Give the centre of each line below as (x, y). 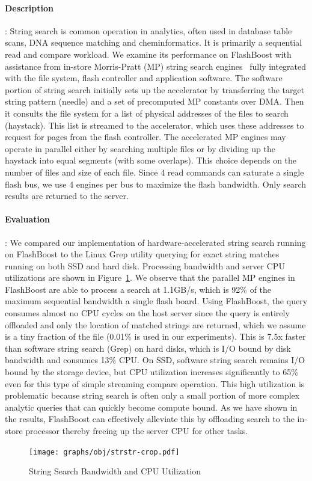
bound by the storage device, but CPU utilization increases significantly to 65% (151, 372)
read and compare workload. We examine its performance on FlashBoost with (148, 54)
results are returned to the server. (67, 196)
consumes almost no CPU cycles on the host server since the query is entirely (147, 313)
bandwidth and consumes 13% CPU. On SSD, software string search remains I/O (155, 360)
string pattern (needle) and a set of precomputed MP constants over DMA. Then (154, 101)
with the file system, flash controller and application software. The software (144, 78)
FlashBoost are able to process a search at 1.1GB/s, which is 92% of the (138, 289)
